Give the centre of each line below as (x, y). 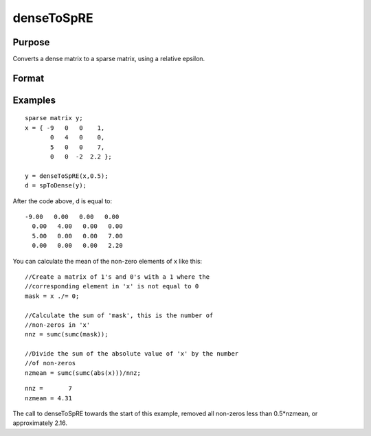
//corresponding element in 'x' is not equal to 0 (112, 286)
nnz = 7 (48, 389)
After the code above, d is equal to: (63, 201)
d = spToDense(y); (56, 186)
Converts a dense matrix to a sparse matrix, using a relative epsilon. (109, 59)
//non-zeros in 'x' (58, 325)
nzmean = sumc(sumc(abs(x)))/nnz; (83, 373)
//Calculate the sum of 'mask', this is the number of (119, 315)
